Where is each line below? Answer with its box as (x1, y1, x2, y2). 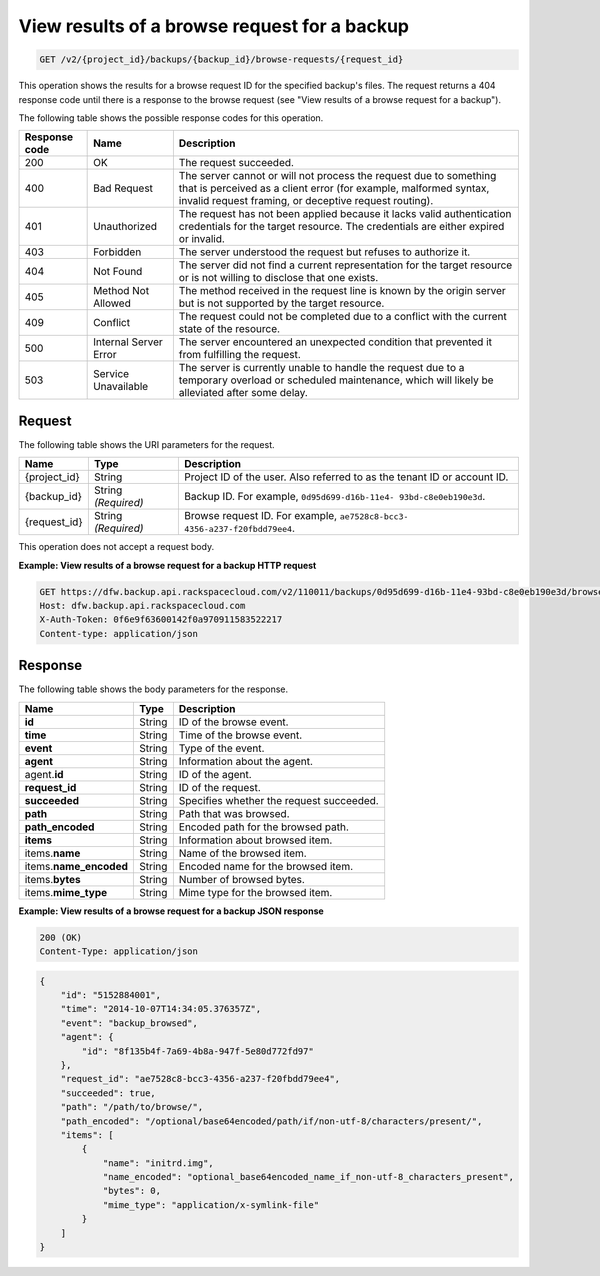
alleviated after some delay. (178, 386, 309, 400)
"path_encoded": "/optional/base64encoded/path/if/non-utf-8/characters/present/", (60, 1115, 483, 1127)
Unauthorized (93, 220, 158, 234)
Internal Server (93, 335, 164, 349)
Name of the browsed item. (178, 846, 307, 860)
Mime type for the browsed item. (178, 885, 333, 899)
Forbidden (93, 245, 142, 259)
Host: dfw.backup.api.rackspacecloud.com (39, 600, 246, 611)
